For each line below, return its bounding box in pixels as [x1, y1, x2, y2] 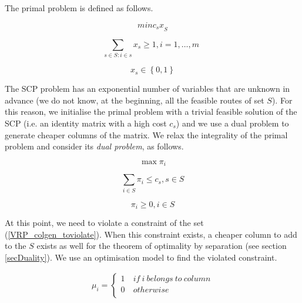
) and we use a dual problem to [176, 116, 289, 129]
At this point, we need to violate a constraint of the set [5, 216, 204, 228]
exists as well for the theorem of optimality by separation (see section [36, 239, 287, 252]
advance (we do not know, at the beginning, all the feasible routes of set [5, 94, 264, 106]
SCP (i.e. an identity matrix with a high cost [5, 116, 167, 129]
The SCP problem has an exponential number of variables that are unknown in [5, 82, 290, 95]
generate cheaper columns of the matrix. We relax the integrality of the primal [5, 128, 288, 141]
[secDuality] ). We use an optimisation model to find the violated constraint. [5, 251, 277, 263]
